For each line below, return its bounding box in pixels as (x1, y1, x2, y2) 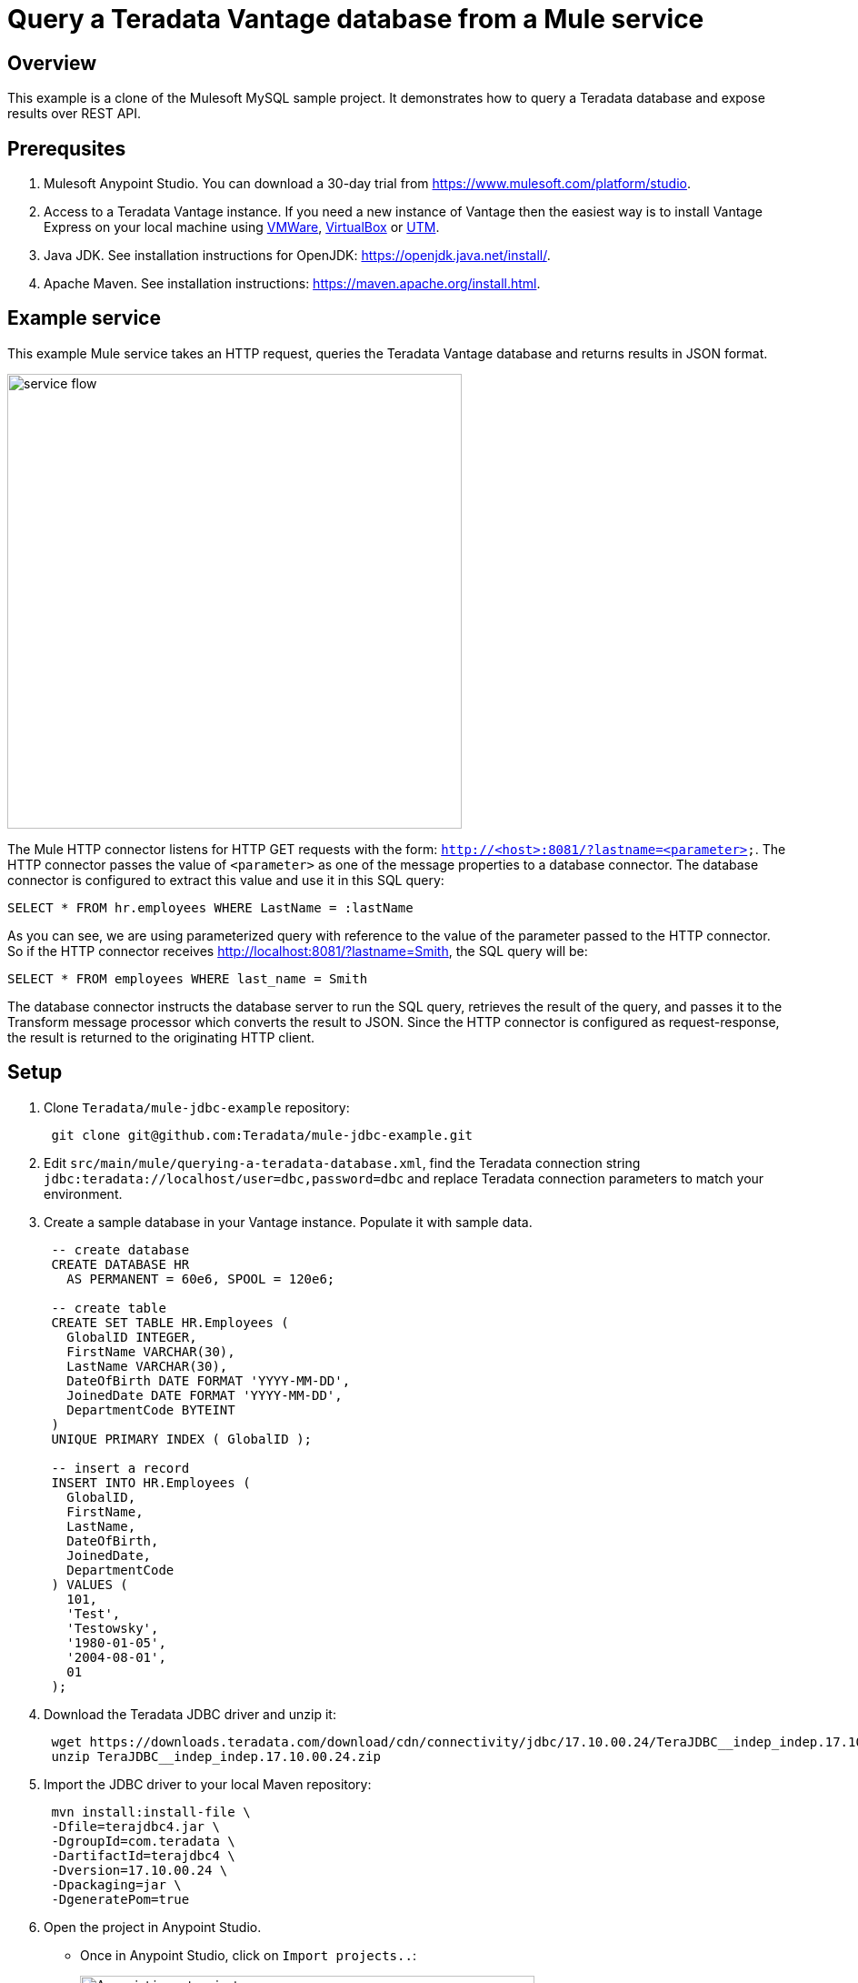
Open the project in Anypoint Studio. (44, 1918, 262, 1935)
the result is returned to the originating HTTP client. (7, 1029, 315, 1045)
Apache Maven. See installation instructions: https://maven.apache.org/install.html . (44, 276, 541, 292)
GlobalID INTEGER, (66, 1329, 197, 1344)
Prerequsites (7, 136, 126, 160)
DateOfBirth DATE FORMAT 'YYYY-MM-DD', (66, 1373, 351, 1388)
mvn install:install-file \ (51, 1804, 251, 1819)
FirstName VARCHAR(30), (66, 1344, 235, 1359)
